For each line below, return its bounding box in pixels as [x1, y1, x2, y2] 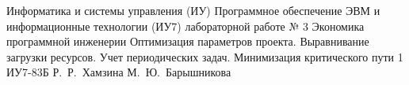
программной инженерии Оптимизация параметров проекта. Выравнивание [6, 33, 369, 50]
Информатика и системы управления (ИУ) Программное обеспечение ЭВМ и [6, 2, 380, 18]
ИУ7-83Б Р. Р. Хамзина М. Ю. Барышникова [6, 64, 231, 80]
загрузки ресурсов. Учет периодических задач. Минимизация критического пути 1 [6, 48, 403, 65]
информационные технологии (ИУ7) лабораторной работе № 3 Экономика [6, 17, 365, 34]
